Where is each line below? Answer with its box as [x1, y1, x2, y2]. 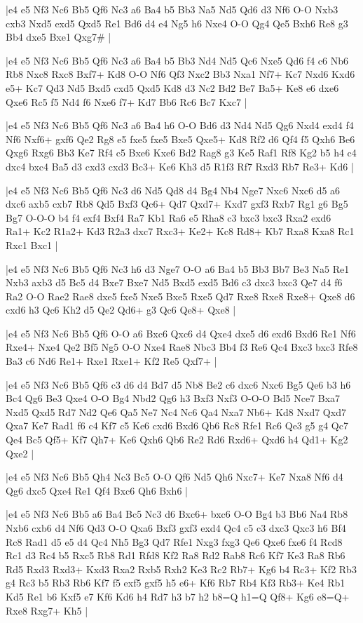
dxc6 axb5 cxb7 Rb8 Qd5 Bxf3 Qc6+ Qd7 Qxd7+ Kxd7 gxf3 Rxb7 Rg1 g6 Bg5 [6, 196, 348, 211]
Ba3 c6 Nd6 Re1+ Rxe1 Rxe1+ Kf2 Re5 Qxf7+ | [6, 354, 217, 368]
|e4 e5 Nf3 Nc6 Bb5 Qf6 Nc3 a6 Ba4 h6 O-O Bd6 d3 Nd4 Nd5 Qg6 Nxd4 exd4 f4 [6, 118, 354, 133]
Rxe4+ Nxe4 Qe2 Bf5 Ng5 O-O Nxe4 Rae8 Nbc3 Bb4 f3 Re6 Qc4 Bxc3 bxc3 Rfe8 [6, 340, 358, 354]
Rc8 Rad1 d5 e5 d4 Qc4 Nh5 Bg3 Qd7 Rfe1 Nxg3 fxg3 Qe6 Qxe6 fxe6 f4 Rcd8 [6, 534, 343, 549]
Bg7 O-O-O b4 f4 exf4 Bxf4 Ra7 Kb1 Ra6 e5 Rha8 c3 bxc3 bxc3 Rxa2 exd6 [6, 210, 331, 225]
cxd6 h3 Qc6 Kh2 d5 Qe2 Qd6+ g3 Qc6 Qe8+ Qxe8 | [6, 302, 236, 317]
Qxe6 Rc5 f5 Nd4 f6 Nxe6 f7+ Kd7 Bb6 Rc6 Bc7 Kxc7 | [6, 94, 247, 109]
